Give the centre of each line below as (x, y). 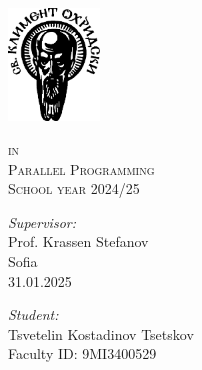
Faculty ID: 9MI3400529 (82, 353)
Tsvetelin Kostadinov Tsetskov (101, 333)
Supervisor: (42, 221)
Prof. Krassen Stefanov (78, 241)
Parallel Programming (81, 168)
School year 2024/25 (74, 188)
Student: (33, 314)
